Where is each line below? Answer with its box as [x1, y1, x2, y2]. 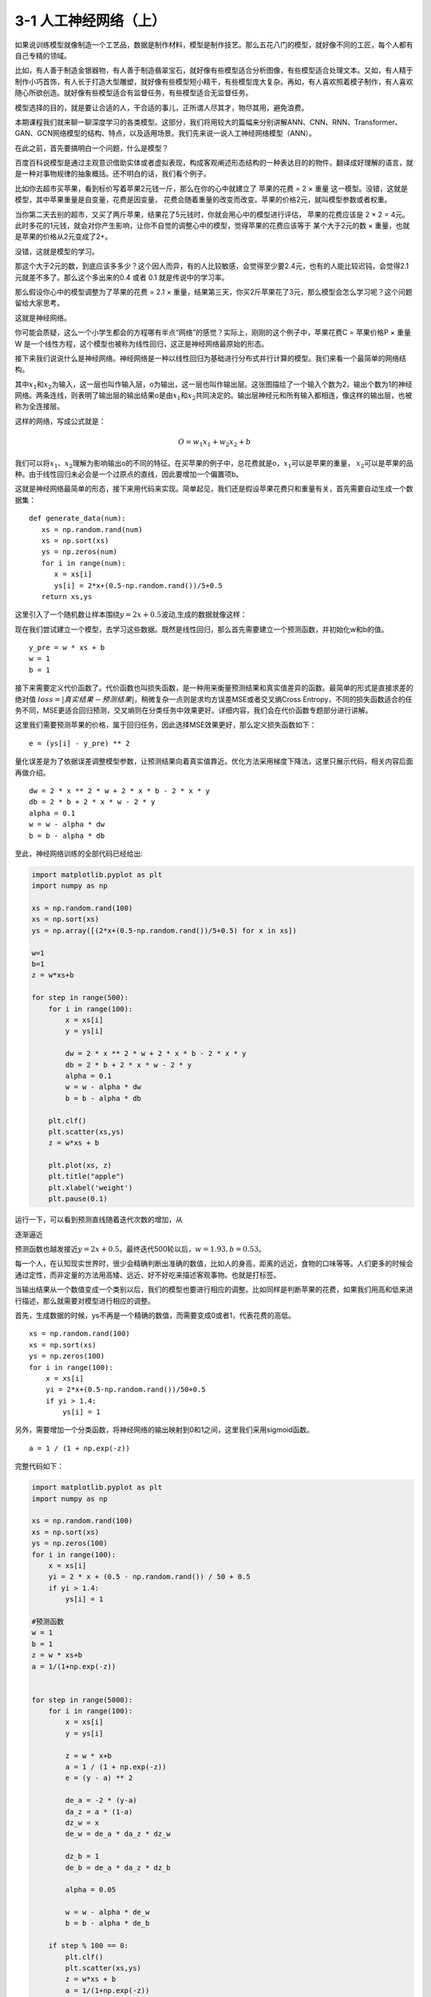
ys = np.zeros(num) [41, 547, 118, 557]
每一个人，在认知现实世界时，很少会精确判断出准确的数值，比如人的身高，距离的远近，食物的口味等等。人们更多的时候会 [14, 1259, 413, 1268]
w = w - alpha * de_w [65, 1908, 150, 1917]
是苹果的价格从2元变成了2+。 [14, 232, 113, 241]
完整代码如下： [14, 1462, 64, 1471]
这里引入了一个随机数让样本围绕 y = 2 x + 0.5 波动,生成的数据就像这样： [14, 609, 247, 619]
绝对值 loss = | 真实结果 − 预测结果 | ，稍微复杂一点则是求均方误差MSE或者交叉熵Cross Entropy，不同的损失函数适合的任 [14, 694, 413, 704]
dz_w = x [65, 1818, 100, 1827]
